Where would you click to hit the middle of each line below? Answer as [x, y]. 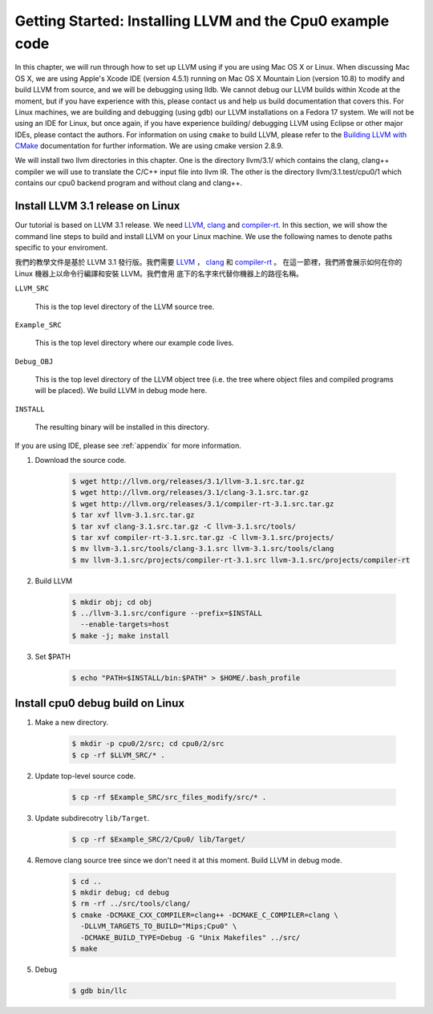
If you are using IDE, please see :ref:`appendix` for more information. [128, 445]
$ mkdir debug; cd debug [121, 893]
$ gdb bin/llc [99, 990]
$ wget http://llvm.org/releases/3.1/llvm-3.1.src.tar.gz [188, 481]
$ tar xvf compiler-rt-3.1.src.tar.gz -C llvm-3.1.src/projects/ [203, 537]
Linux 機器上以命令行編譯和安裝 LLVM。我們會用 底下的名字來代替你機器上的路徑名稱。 [159, 274]
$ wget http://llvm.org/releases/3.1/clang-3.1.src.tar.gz [190, 493]
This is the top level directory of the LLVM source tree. [125, 306]
